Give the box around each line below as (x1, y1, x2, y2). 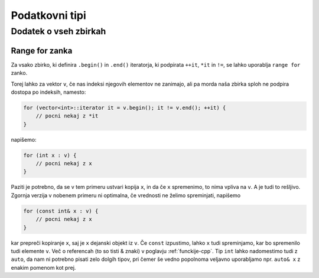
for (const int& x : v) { (23, 207, 99, 214)
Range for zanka (11, 45, 73, 55)
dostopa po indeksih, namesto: (11, 89, 86, 96)
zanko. (11, 70, 28, 77)
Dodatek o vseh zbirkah (11, 26, 106, 37)
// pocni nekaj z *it (35, 113, 99, 119)
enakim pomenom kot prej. (11, 264, 76, 271)
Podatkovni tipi (11, 9, 87, 22)
